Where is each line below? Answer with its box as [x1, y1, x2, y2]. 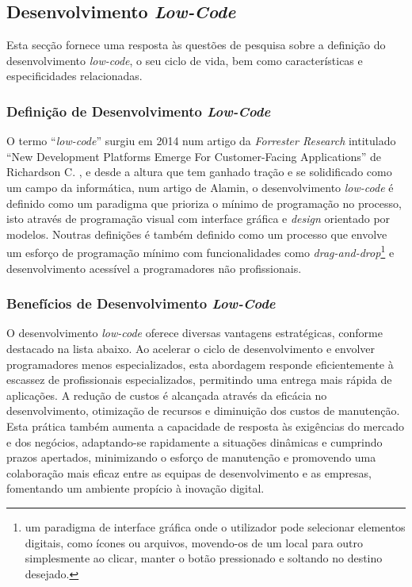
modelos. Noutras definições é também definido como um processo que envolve [6, 225, 387, 242]
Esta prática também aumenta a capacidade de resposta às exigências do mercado [6, 417, 404, 434]
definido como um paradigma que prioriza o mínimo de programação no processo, [6, 194, 402, 211]
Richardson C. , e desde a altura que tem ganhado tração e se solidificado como [6, 163, 392, 180]
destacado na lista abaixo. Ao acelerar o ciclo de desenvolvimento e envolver [6, 340, 376, 357]
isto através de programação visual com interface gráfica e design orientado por [6, 210, 391, 227]
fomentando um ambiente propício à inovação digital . [6, 480, 265, 497]
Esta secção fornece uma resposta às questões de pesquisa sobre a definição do [6, 36, 386, 53]
